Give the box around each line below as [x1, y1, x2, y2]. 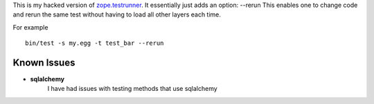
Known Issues [12, 56, 75, 68]
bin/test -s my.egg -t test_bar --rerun [25, 39, 164, 48]
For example [12, 23, 48, 31]
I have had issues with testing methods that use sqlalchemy [47, 85, 217, 93]
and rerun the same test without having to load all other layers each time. [12, 10, 222, 19]
